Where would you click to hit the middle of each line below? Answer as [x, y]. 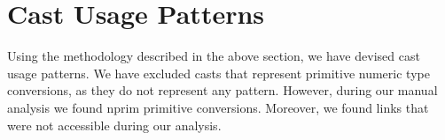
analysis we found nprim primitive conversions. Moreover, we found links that [218, 107]
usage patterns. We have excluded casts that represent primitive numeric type [219, 73]
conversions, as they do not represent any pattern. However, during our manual [222, 90]
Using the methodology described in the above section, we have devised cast [214, 56]
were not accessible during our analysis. [114, 125]
